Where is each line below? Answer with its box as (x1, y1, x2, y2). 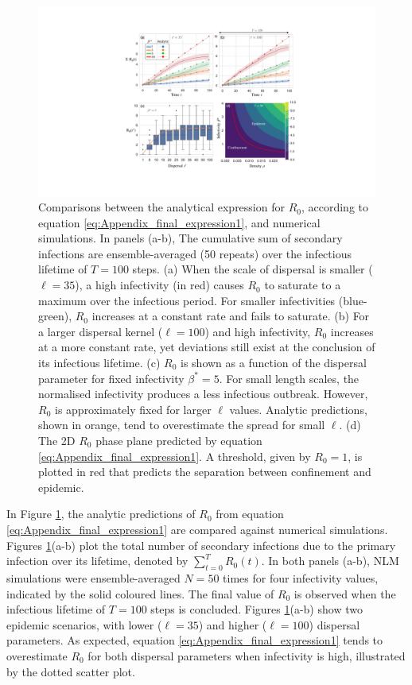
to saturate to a (264, 277, 341, 293)
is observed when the (293, 585, 396, 602)
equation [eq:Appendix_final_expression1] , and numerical (38, 214, 321, 230)
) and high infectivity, (204, 323, 311, 339)
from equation (216, 505, 284, 522)
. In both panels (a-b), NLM (261, 552, 399, 569)
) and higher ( (198, 616, 267, 633)
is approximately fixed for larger (54, 401, 212, 417)
